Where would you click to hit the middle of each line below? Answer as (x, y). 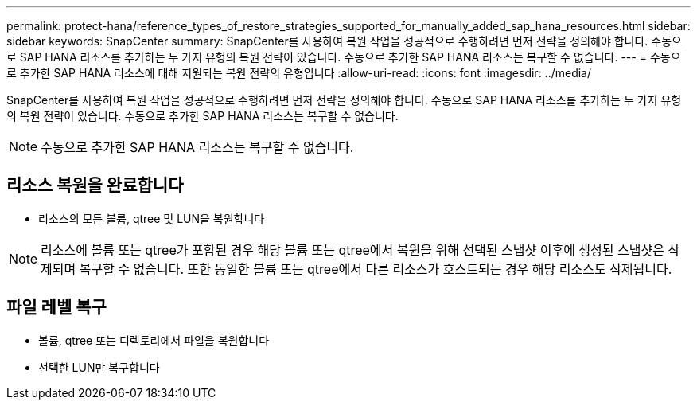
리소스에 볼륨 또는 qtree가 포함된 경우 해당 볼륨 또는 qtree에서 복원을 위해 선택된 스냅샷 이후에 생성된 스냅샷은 (352, 250)
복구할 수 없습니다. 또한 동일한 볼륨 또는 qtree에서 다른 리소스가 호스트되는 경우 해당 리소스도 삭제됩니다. (376, 269)
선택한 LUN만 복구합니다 (99, 367)
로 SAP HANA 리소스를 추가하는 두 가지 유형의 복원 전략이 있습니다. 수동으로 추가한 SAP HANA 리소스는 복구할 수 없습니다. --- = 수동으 (344, 57)
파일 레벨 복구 (56, 307)
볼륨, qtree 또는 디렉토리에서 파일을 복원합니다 (154, 340)
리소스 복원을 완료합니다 (95, 185)
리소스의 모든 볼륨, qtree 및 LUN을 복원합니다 (152, 218)
